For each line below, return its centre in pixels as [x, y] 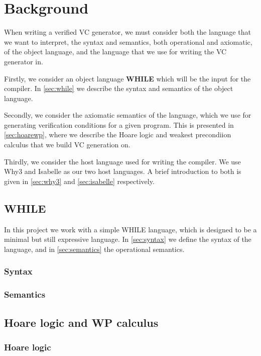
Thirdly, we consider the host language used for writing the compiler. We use [122, 161]
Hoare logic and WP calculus [81, 322]
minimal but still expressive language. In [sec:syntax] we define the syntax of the [128, 239]
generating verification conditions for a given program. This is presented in [119, 124]
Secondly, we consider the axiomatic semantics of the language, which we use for [128, 115]
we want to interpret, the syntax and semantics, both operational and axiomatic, [128, 41]
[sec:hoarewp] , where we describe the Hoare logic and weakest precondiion [118, 135]
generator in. [24, 61]
